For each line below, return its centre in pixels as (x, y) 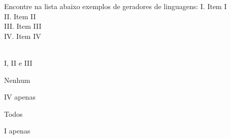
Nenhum (17, 80)
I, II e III (18, 62)
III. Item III (23, 26)
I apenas (17, 131)
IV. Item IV (23, 36)
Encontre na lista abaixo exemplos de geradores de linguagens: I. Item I (115, 6)
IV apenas (20, 97)
